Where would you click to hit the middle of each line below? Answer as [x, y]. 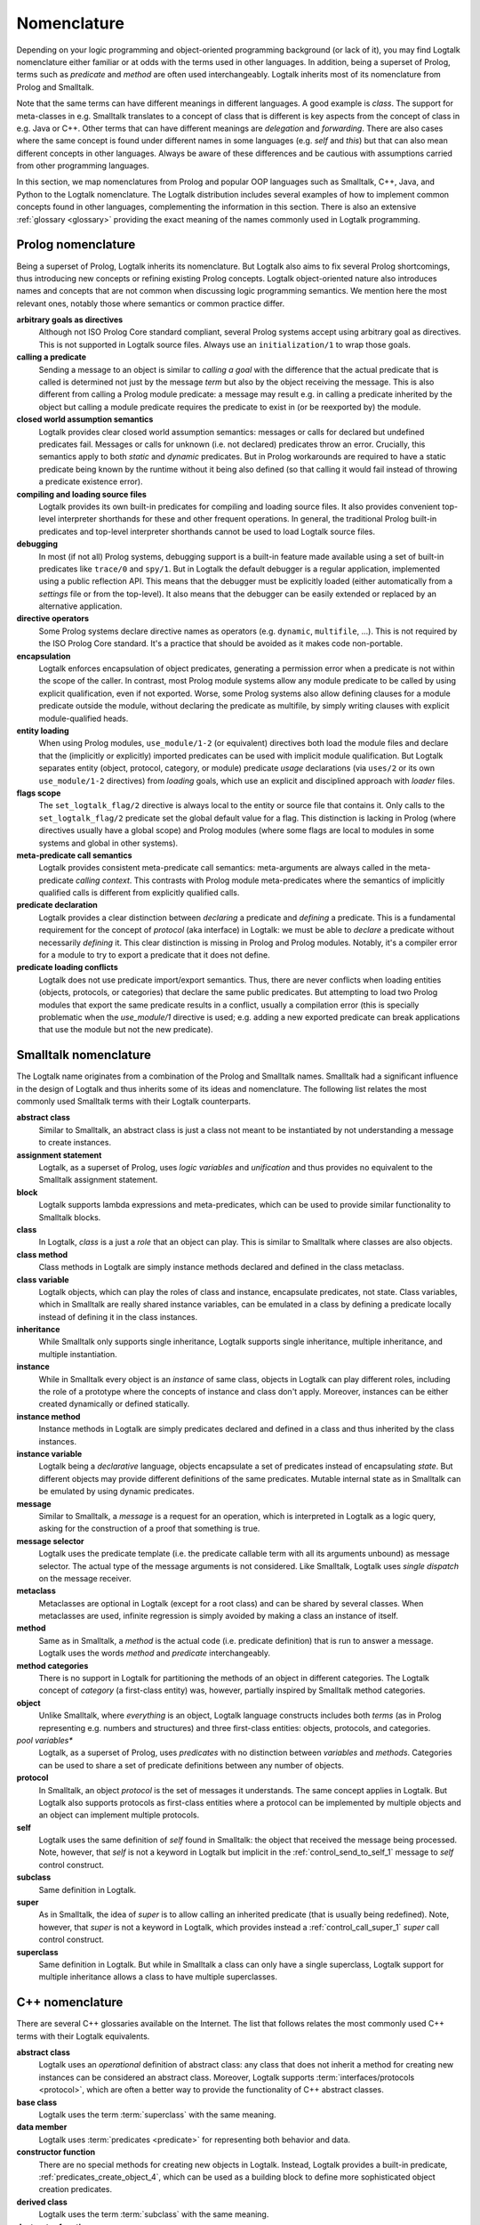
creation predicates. [76, 2189]
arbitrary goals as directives [70, 320]
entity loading [43, 731]
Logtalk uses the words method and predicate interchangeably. [155, 1653]
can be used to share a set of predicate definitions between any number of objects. [191, 1765]
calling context [103, 880]
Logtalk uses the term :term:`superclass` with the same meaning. [157, 2115]
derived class [42, 2202]
